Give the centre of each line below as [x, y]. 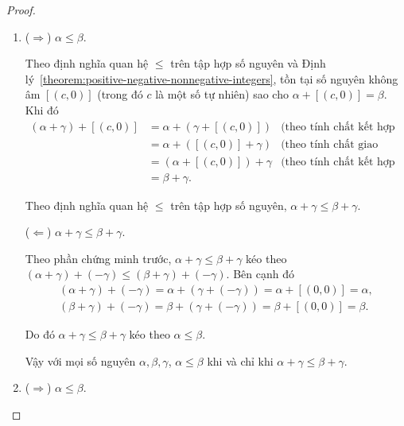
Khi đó [42, 109]
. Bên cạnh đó [260, 274]
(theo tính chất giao [330, 144]
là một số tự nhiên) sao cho [222, 94]
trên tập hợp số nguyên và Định [248, 63]
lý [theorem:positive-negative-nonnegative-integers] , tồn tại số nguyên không [212, 78]
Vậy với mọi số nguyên [80, 360]
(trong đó [120, 94]
